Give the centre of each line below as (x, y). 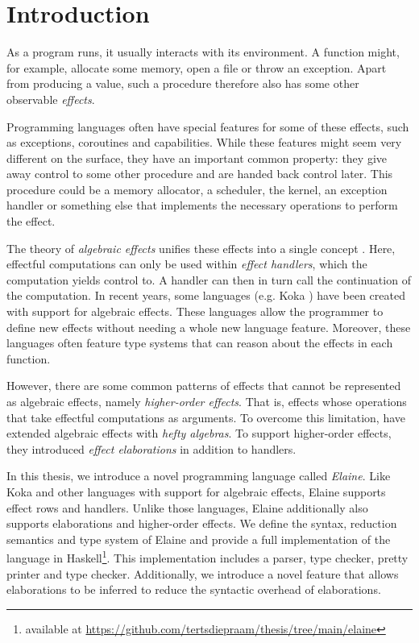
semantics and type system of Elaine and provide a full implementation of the (199, 539)
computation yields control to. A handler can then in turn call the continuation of (209, 279)
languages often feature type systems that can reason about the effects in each (200, 343)
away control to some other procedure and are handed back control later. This (200, 174)
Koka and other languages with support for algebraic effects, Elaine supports (196, 491)
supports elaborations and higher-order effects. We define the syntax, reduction (202, 523)
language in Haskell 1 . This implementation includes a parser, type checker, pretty (207, 556)
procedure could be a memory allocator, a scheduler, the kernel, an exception (197, 189)
